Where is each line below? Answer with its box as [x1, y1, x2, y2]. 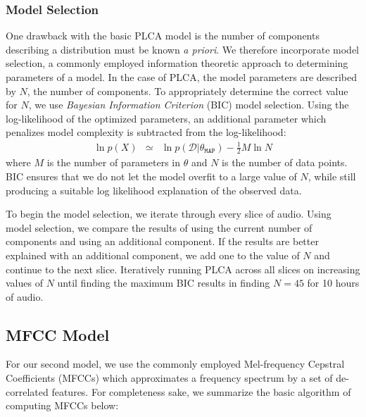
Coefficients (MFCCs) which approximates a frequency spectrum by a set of [6, 371, 333, 385]
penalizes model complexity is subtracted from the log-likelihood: [6, 125, 286, 139]
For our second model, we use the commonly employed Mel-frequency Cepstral [6, 356, 345, 371]
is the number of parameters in [46, 155, 181, 170]
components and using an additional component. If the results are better [6, 234, 319, 249]
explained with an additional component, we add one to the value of [6, 247, 300, 262]
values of [6, 275, 43, 290]
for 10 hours [307, 275, 360, 290]
